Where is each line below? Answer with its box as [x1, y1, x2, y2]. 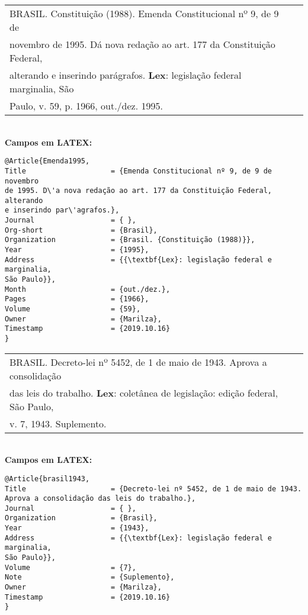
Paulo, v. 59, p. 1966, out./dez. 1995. [9, 99, 163, 112]
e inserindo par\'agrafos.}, [5, 206, 120, 215]
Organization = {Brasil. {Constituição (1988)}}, [5, 236, 255, 244]
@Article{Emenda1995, [5, 157, 90, 166]
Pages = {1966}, [5, 295, 149, 304]
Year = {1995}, [5, 246, 149, 255]
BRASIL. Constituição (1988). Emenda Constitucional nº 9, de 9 [9, 7, 279, 20]
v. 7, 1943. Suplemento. [9, 416, 107, 430]
